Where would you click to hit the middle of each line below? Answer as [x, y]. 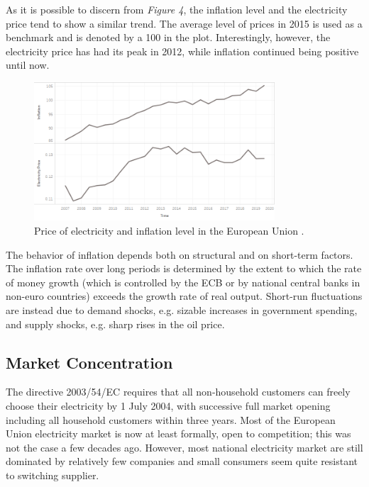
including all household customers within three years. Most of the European [171, 419]
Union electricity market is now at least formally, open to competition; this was [178, 433]
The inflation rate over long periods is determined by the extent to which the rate [184, 268]
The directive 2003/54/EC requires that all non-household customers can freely [178, 392]
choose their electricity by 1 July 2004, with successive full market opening [168, 405]
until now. [28, 65]
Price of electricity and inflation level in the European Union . [169, 231]
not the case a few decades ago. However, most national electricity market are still [184, 447]
